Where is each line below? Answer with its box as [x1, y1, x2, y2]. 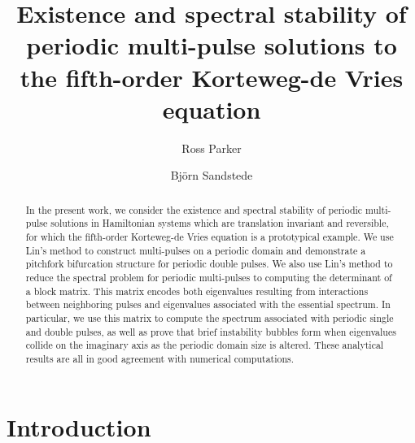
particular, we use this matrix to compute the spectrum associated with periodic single [25, 311, 394, 324]
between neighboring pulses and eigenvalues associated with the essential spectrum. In [25, 298, 391, 311]
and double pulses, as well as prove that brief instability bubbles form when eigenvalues [25, 324, 396, 338]
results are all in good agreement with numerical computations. [25, 351, 295, 365]
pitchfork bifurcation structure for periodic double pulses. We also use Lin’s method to [25, 257, 393, 271]
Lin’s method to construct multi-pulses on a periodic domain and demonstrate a [25, 243, 366, 257]
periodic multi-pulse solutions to [26, 28, 397, 62]
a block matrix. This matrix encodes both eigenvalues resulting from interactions [25, 284, 369, 298]
